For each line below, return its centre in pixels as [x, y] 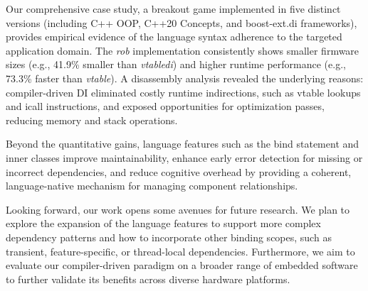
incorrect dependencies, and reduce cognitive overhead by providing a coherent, [179, 171]
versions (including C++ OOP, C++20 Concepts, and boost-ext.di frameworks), [182, 22]
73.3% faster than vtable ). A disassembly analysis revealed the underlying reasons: [185, 78]
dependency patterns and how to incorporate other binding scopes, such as [169, 237]
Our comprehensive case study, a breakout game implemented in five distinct [173, 9]
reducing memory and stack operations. [92, 120]
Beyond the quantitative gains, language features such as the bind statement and [183, 144]
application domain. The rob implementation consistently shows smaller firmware [183, 50]
